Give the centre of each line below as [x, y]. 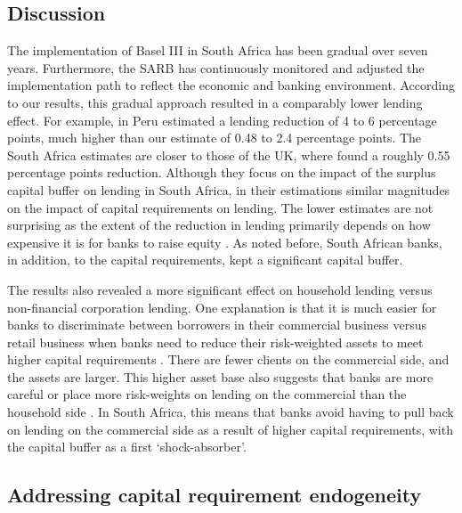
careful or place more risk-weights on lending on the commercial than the [207, 394]
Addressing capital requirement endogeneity [215, 495]
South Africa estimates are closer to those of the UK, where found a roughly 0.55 [229, 155]
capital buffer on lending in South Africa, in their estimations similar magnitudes [229, 189]
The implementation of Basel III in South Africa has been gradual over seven [218, 50]
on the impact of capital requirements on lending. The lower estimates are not [220, 207]
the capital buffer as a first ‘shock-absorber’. [127, 447]
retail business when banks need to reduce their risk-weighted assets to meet [215, 342]
